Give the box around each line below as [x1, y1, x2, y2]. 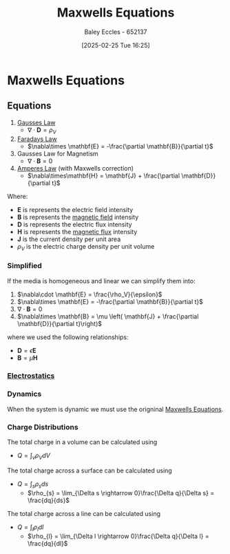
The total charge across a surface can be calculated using [7, 466, 172, 475]
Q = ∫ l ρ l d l [17, 523, 44, 533]
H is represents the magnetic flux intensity [17, 227, 138, 236]
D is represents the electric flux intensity [17, 220, 132, 229]
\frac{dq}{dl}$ [27, 539, 68, 547]
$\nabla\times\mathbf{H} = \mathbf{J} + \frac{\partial [27, 171, 180, 180]
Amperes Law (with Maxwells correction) [17, 164, 134, 172]
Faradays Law [17, 135, 57, 143]
